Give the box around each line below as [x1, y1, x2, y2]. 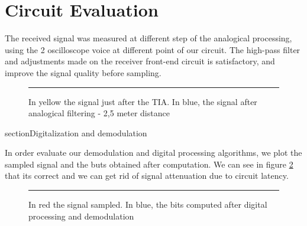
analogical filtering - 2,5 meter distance [28, 107, 170, 119]
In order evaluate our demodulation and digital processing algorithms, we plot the [5, 146, 302, 159]
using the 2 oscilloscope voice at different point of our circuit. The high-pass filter [5, 43, 300, 55]
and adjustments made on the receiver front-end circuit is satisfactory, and [5, 55, 275, 67]
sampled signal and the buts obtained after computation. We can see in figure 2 [5, 158, 293, 170]
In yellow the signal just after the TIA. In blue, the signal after [28, 95, 257, 107]
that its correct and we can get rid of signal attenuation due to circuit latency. [5, 169, 289, 182]
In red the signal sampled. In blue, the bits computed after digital [28, 198, 267, 211]
